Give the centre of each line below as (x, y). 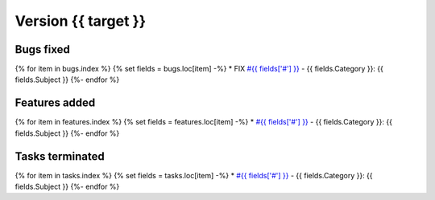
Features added (55, 103)
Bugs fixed (42, 49)
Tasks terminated (60, 156)
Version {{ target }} (81, 21)
